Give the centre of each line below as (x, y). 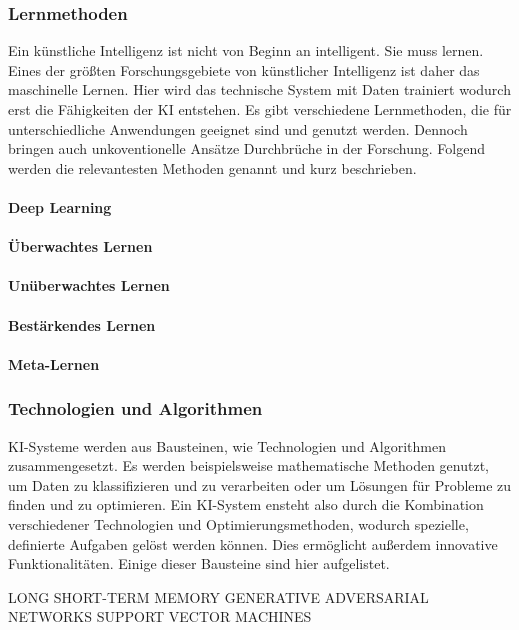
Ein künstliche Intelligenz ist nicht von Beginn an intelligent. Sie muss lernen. (246, 50)
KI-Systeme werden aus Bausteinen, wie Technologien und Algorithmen (227, 445)
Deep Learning (60, 206)
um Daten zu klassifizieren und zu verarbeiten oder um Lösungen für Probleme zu (260, 484)
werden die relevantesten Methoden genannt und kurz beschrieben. (212, 167)
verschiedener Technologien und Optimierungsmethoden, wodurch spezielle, (238, 523)
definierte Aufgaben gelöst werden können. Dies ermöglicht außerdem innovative (253, 543)
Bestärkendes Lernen (82, 324)
